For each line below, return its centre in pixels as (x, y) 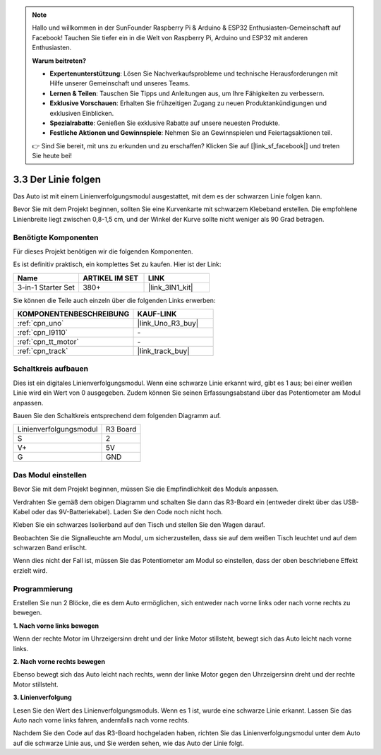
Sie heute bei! (52, 156)
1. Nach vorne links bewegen (56, 626)
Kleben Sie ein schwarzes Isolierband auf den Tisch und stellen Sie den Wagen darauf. (139, 525)
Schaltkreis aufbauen (50, 369)
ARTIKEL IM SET (110, 278)
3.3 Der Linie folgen (57, 179)
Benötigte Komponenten (56, 237)
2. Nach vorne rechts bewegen (59, 661)
